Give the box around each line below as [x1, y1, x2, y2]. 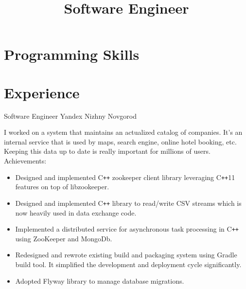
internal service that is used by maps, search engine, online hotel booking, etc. [4, 136, 237, 146]
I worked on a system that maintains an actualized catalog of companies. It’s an [4, 127, 243, 137]
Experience [4, 82, 80, 102]
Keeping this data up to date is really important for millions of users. [4, 146, 211, 156]
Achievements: [4, 156, 47, 166]
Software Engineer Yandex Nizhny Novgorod [4, 110, 137, 121]
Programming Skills [4, 44, 140, 64]
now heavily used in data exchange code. [15, 207, 137, 217]
